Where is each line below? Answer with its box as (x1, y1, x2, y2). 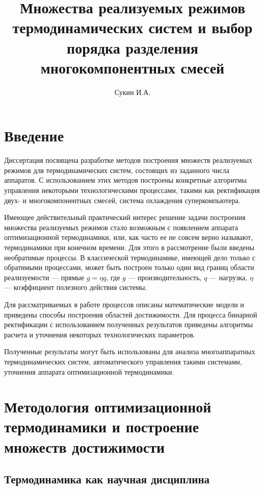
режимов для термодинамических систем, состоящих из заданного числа (4, 164, 229, 175)
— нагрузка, (209, 272, 248, 282)
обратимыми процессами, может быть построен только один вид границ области (4, 262, 254, 273)
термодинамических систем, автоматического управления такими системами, (4, 356, 242, 366)
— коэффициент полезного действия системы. (4, 282, 147, 292)
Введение (4, 125, 64, 146)
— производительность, (128, 272, 202, 282)
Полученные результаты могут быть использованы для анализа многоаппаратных (4, 346, 255, 357)
